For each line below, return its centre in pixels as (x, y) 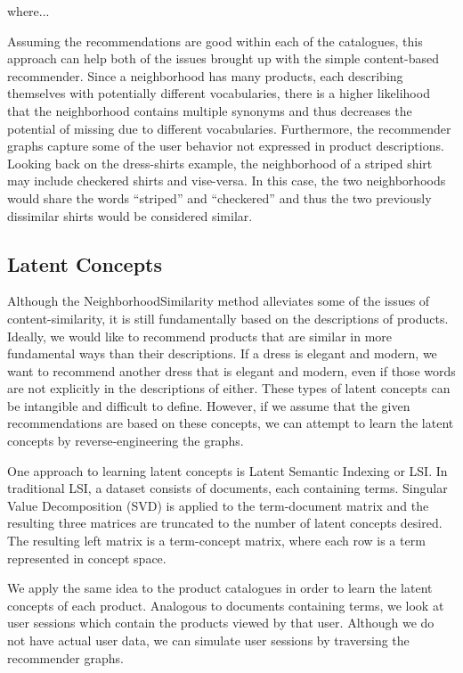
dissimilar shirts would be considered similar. (130, 215)
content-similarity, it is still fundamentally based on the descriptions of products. (228, 318)
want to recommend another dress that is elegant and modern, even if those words (231, 370)
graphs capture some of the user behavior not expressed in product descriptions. (226, 146)
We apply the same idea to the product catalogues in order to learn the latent (220, 588)
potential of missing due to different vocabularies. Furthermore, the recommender (229, 128)
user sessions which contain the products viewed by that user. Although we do (221, 623)
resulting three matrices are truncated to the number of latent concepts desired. (225, 523)
